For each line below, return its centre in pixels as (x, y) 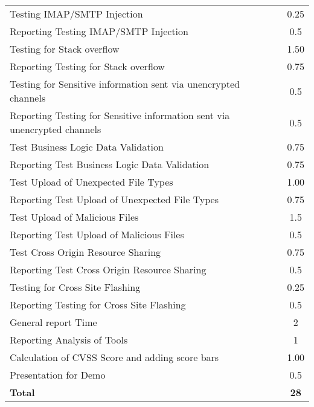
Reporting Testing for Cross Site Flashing (98, 304)
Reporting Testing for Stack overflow (87, 66)
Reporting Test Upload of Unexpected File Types (114, 199)
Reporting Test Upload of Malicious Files (97, 234)
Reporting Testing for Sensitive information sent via (120, 115)
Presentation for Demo (58, 375)
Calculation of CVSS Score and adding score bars (114, 357)
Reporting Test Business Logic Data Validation (110, 164)
